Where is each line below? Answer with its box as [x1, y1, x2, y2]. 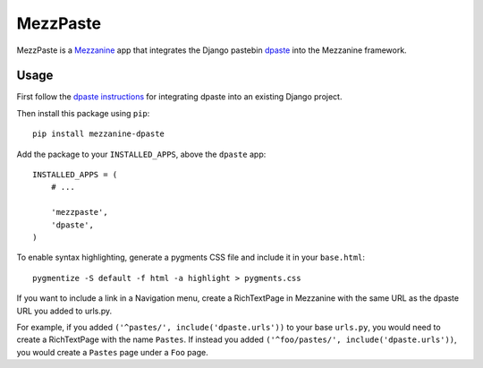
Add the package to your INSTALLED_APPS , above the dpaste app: [16, 149, 267, 159]
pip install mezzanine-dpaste [32, 129, 165, 139]
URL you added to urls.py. [16, 305, 113, 316]
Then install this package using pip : [16, 107, 150, 118]
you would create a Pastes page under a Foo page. [16, 347, 209, 357]
